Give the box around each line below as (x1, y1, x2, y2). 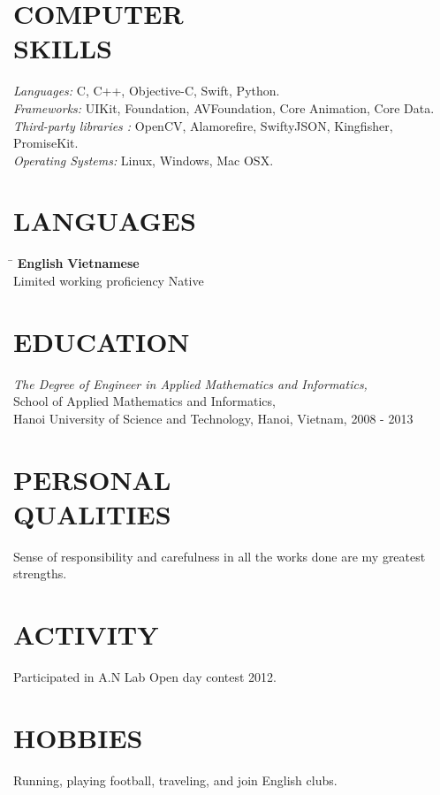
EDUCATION (13, 323, 190, 359)
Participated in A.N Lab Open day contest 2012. (13, 668, 277, 686)
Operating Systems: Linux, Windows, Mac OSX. (13, 150, 274, 169)
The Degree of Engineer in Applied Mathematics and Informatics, (13, 374, 368, 393)
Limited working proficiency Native (13, 271, 204, 289)
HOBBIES (13, 719, 143, 755)
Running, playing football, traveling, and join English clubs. (13, 770, 338, 789)
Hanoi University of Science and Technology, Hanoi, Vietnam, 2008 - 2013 (13, 409, 413, 427)
